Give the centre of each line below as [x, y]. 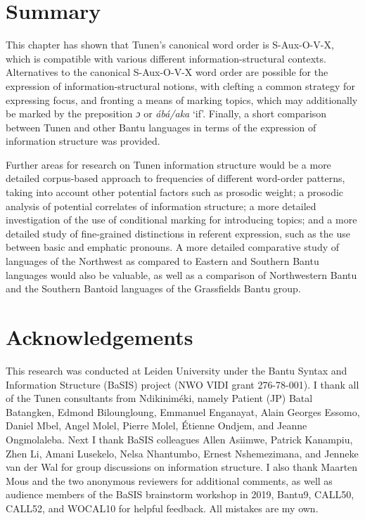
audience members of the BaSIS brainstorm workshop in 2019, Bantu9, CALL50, [180, 494]
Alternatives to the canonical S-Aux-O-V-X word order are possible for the [167, 72]
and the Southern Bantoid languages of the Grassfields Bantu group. [153, 288]
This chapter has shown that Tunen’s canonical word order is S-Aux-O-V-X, [170, 45]
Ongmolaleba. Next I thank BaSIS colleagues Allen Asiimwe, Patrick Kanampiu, [179, 439]
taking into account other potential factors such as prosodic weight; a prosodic [175, 192]
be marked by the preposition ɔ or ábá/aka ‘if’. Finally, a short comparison [166, 113]
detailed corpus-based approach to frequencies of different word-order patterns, [175, 178]
